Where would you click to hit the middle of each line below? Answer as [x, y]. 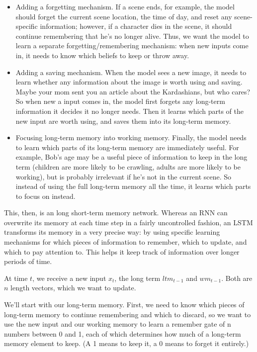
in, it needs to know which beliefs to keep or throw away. [102, 55]
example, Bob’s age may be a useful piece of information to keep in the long [131, 157]
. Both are [237, 278]
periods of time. [28, 261]
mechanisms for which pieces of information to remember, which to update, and [126, 242]
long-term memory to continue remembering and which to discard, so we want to [128, 314]
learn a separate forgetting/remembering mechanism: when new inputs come [132, 45]
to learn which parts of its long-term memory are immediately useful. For [127, 147]
